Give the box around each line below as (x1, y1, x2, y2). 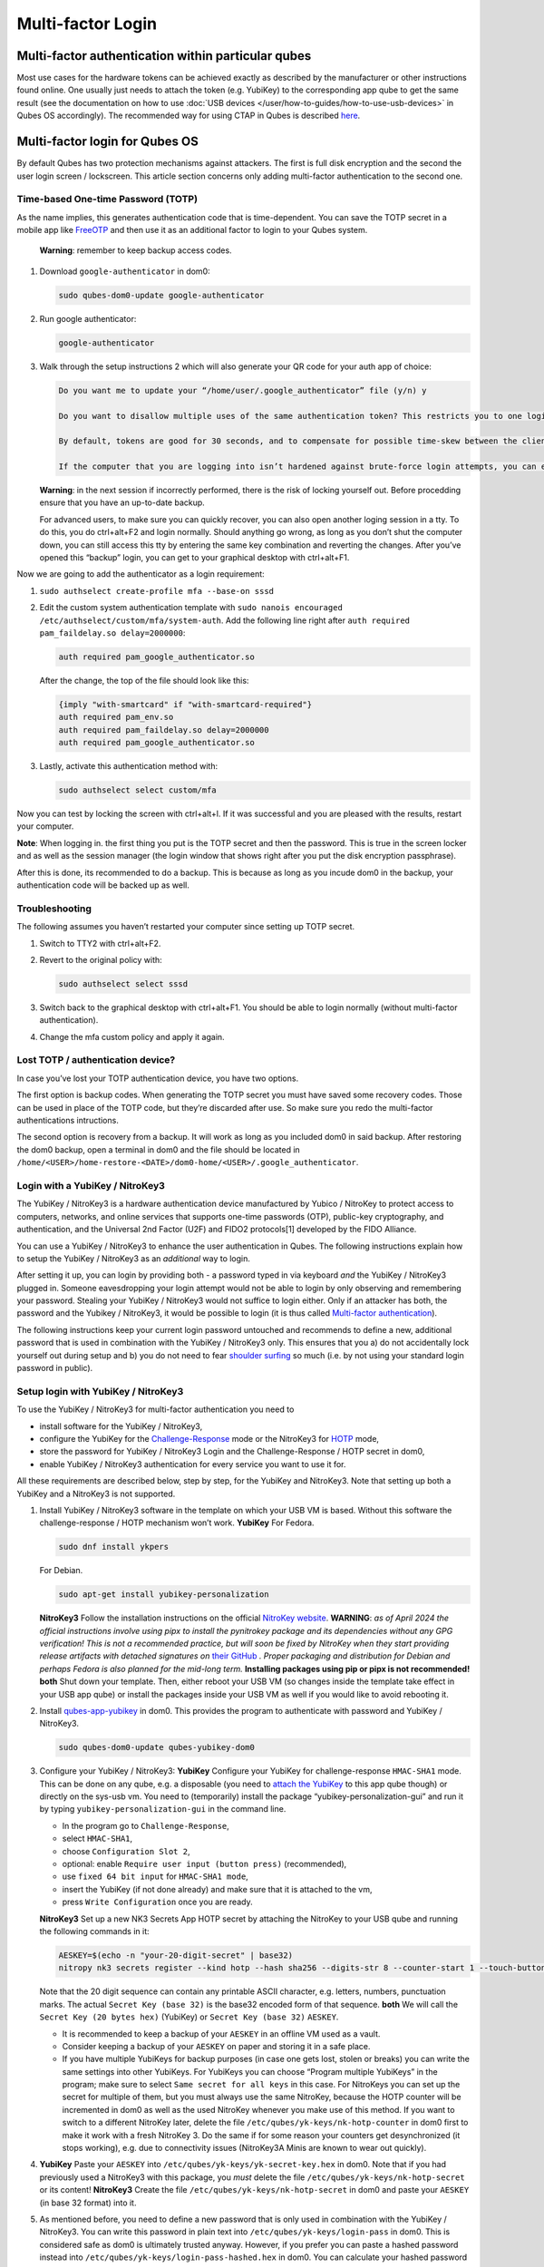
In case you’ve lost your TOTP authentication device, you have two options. (16, 1073, 299, 1084)
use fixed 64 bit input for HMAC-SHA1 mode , (62, 1871, 248, 1882)
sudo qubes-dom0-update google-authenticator (58, 290, 265, 300)
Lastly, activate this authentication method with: (39, 761, 218, 772)
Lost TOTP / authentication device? (16, 1054, 176, 1066)
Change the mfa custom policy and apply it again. (39, 1031, 226, 1042)
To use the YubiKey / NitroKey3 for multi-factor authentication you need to (16, 1404, 295, 1415)
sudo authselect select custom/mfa (58, 785, 217, 795)
